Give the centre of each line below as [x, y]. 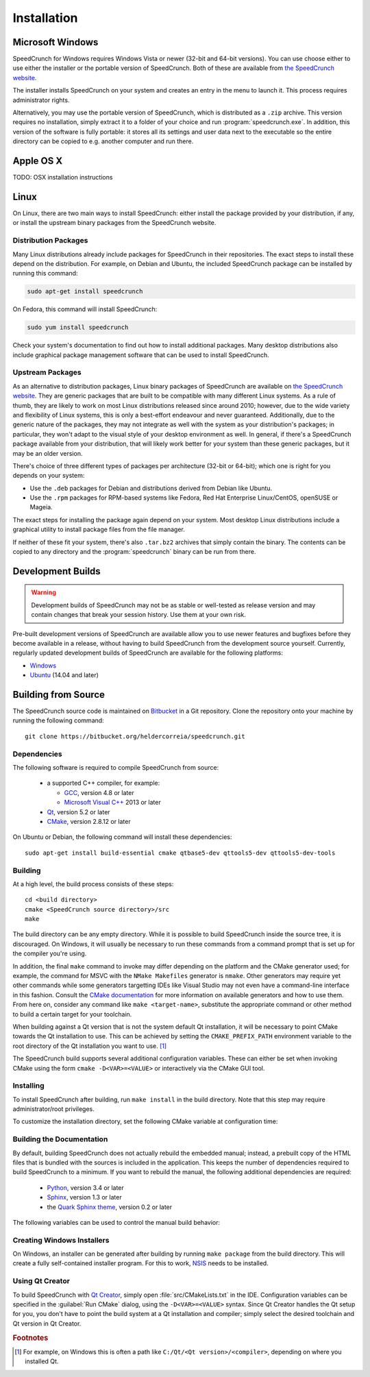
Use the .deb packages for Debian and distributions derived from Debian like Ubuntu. [151, 488]
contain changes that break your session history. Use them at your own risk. [138, 615]
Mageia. [41, 507]
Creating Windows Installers [61, 1240]
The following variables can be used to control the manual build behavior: [116, 1222]
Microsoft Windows [56, 42]
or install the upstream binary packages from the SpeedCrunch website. [114, 223]
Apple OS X [38, 161]
